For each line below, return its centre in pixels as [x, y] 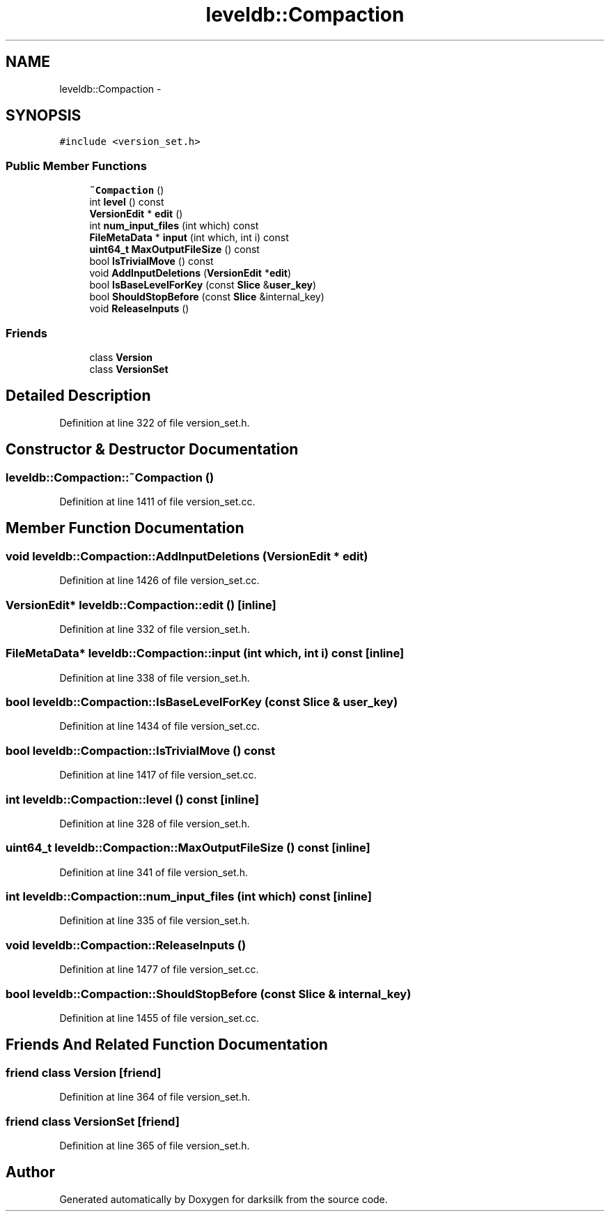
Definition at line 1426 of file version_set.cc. [159, 581]
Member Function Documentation [125, 528]
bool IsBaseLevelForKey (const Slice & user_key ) [203, 285]
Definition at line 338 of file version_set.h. [155, 678]
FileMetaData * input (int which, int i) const [189, 238]
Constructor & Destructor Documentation [152, 450]
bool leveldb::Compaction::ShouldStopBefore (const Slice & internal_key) [209, 994]
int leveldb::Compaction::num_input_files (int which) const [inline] [189, 897]
